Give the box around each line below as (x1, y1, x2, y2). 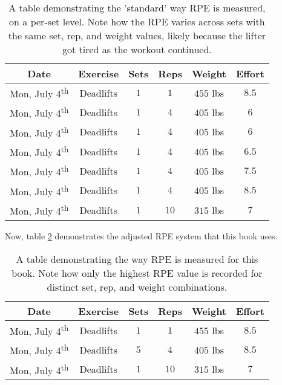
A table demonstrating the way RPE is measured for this (16, 251, 258, 266)
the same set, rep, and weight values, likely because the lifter (8, 28, 266, 42)
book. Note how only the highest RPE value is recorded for (11, 265, 263, 280)
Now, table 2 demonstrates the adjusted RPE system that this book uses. (5, 230, 278, 242)
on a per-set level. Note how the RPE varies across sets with (9, 15, 265, 28)
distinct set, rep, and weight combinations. (47, 279, 228, 294)
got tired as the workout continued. (62, 42, 212, 56)
